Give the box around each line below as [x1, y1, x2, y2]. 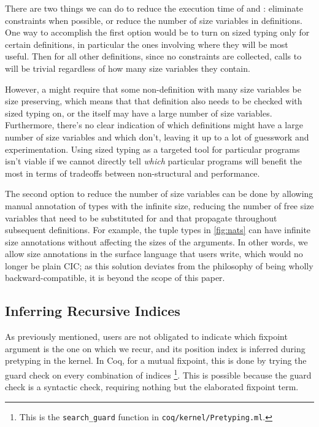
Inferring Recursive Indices [5, 301, 180, 320]
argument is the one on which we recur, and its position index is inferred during [5, 342, 306, 355]
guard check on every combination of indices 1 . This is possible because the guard [5, 367, 312, 381]
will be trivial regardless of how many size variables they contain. [5, 61, 250, 74]
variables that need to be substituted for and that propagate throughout [5, 211, 277, 224]
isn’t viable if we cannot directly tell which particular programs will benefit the [5, 155, 302, 167]
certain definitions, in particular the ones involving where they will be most [5, 37, 288, 50]
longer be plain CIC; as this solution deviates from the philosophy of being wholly [5, 259, 313, 272]
